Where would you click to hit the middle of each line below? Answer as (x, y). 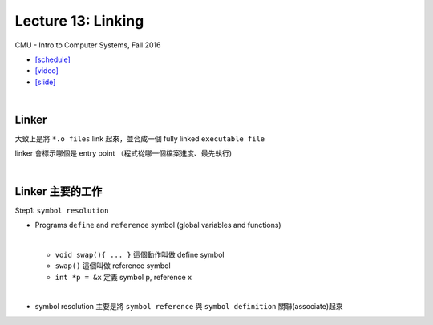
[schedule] (53, 59)
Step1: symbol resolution (62, 210)
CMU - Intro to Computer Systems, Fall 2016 (88, 45)
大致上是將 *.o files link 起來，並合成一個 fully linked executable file (140, 139)
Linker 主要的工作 (59, 191)
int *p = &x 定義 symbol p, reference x (123, 277)
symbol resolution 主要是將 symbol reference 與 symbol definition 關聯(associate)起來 (189, 307)
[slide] (45, 82)
